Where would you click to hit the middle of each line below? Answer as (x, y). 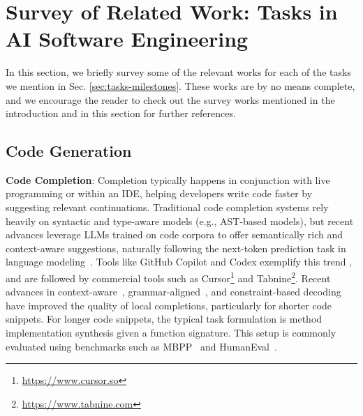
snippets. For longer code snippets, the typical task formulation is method (164, 319)
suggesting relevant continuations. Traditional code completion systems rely (167, 207)
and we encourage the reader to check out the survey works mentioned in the (170, 99)
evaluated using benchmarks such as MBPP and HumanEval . (141, 346)
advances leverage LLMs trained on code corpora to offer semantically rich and (175, 234)
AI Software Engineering (127, 39)
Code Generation (69, 151)
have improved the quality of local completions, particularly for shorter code (169, 305)
